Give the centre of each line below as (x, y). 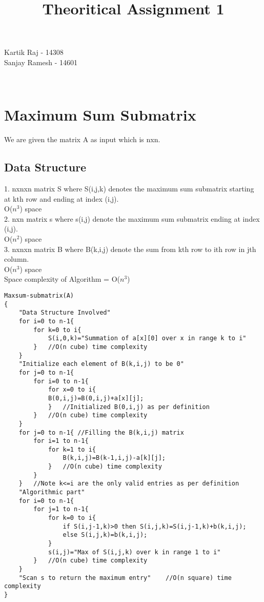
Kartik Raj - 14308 (34, 52)
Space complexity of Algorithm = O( (62, 279)
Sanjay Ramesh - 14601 (41, 62)
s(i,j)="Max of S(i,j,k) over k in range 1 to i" (134, 552)
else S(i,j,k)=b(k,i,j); (105, 535)
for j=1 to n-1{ (61, 509)
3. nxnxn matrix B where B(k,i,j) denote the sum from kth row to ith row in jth (130, 249)
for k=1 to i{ (72, 449)
